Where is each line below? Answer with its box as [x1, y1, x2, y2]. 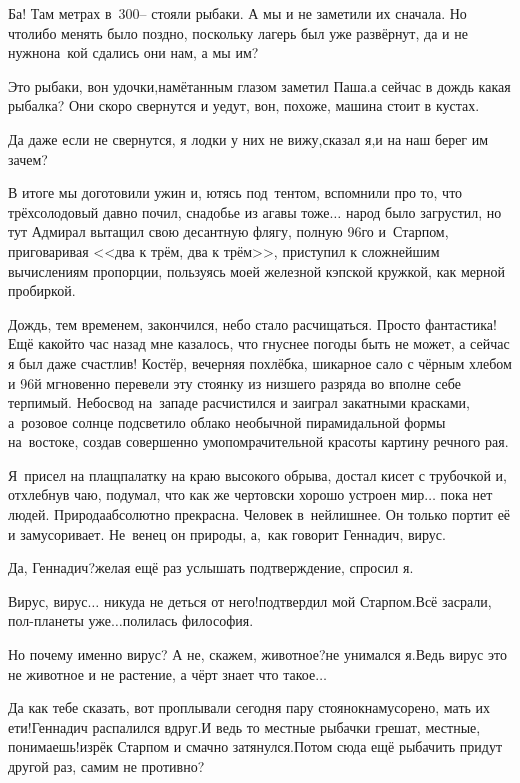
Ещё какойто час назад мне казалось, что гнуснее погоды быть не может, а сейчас [8, 333, 510, 354]
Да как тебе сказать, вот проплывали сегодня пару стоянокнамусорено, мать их [8, 697, 491, 718]
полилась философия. [122, 610, 254, 631]
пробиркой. [8, 280, 76, 301]
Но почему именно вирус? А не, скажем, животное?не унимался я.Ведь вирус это [8, 644, 507, 665]
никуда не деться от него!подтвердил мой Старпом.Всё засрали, [103, 590, 492, 611]
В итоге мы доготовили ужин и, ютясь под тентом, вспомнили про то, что [8, 182, 463, 203]
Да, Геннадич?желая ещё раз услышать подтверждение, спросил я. [8, 557, 414, 578]
